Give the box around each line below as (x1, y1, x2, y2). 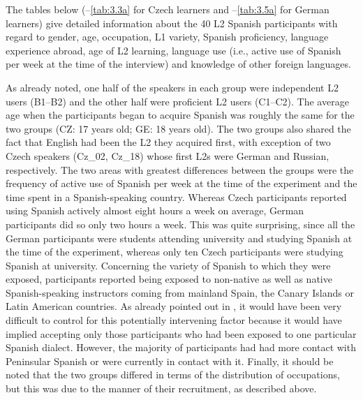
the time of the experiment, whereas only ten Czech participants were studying (6, 244, 343, 259)
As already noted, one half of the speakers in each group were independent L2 (6, 80, 339, 94)
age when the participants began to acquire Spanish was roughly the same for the (6, 108, 355, 122)
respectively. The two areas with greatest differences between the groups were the (6, 162, 354, 177)
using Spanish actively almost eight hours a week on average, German (6, 203, 304, 218)
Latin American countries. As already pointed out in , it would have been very (6, 299, 342, 313)
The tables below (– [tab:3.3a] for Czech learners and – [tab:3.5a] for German (6, 2, 329, 16)
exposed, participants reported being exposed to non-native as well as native (6, 272, 332, 286)
